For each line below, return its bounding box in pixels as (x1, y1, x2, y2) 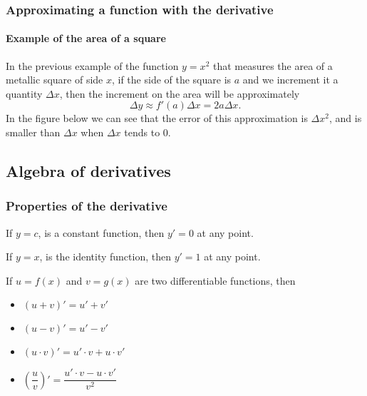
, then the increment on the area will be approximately (59, 86, 300, 101)
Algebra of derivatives (6, 160, 171, 181)
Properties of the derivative (6, 197, 167, 215)
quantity (6, 86, 43, 101)
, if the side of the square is (111, 72, 232, 87)
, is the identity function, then (39, 249, 171, 264)
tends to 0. (124, 125, 171, 140)
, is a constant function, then (38, 225, 165, 240)
